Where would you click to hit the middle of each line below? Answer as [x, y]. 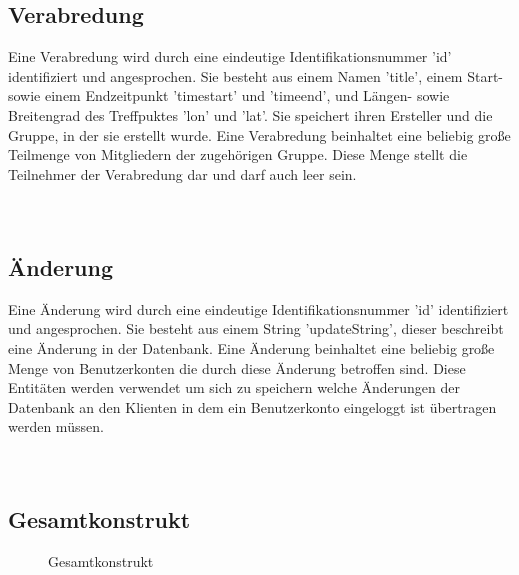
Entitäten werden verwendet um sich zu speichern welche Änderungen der [234, 387]
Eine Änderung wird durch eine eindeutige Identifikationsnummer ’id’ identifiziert [258, 308]
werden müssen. [56, 426]
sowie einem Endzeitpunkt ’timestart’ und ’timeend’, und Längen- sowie [229, 95]
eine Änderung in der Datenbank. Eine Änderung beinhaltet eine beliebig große [251, 347]
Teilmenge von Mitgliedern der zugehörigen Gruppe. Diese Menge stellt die [238, 154]
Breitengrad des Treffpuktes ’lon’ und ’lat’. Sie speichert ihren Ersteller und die [250, 114]
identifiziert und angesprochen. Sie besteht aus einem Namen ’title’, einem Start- [256, 75]
